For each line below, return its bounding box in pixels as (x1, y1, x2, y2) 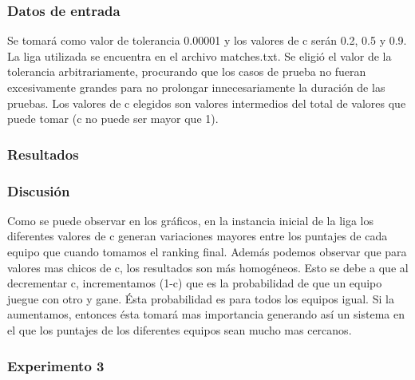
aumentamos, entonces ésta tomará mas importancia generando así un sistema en (7, 306, 405, 323)
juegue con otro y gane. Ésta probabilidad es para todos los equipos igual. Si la (7, 290, 394, 307)
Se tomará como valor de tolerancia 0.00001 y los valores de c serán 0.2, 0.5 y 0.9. (7, 32, 407, 49)
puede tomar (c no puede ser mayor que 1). (7, 110, 219, 127)
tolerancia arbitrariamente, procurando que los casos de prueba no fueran (7, 63, 366, 80)
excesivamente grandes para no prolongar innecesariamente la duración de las (7, 79, 385, 95)
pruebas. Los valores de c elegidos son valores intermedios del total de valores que (7, 94, 406, 111)
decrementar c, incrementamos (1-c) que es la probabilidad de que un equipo (7, 275, 382, 291)
